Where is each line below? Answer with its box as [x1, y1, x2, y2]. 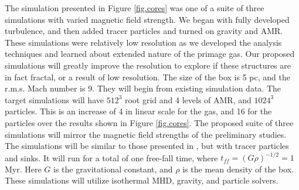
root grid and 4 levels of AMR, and [124, 93, 252, 106]
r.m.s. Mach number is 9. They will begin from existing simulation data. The [5, 82, 281, 94]
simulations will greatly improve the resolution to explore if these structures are [5, 59, 291, 71]
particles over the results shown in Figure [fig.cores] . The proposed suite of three [5, 116, 294, 128]
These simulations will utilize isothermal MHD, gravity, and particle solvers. [5, 174, 278, 186]
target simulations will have [5, 93, 104, 106]
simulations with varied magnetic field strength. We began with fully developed [5, 13, 290, 25]
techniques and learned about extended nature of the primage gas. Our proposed [5, 48, 295, 60]
